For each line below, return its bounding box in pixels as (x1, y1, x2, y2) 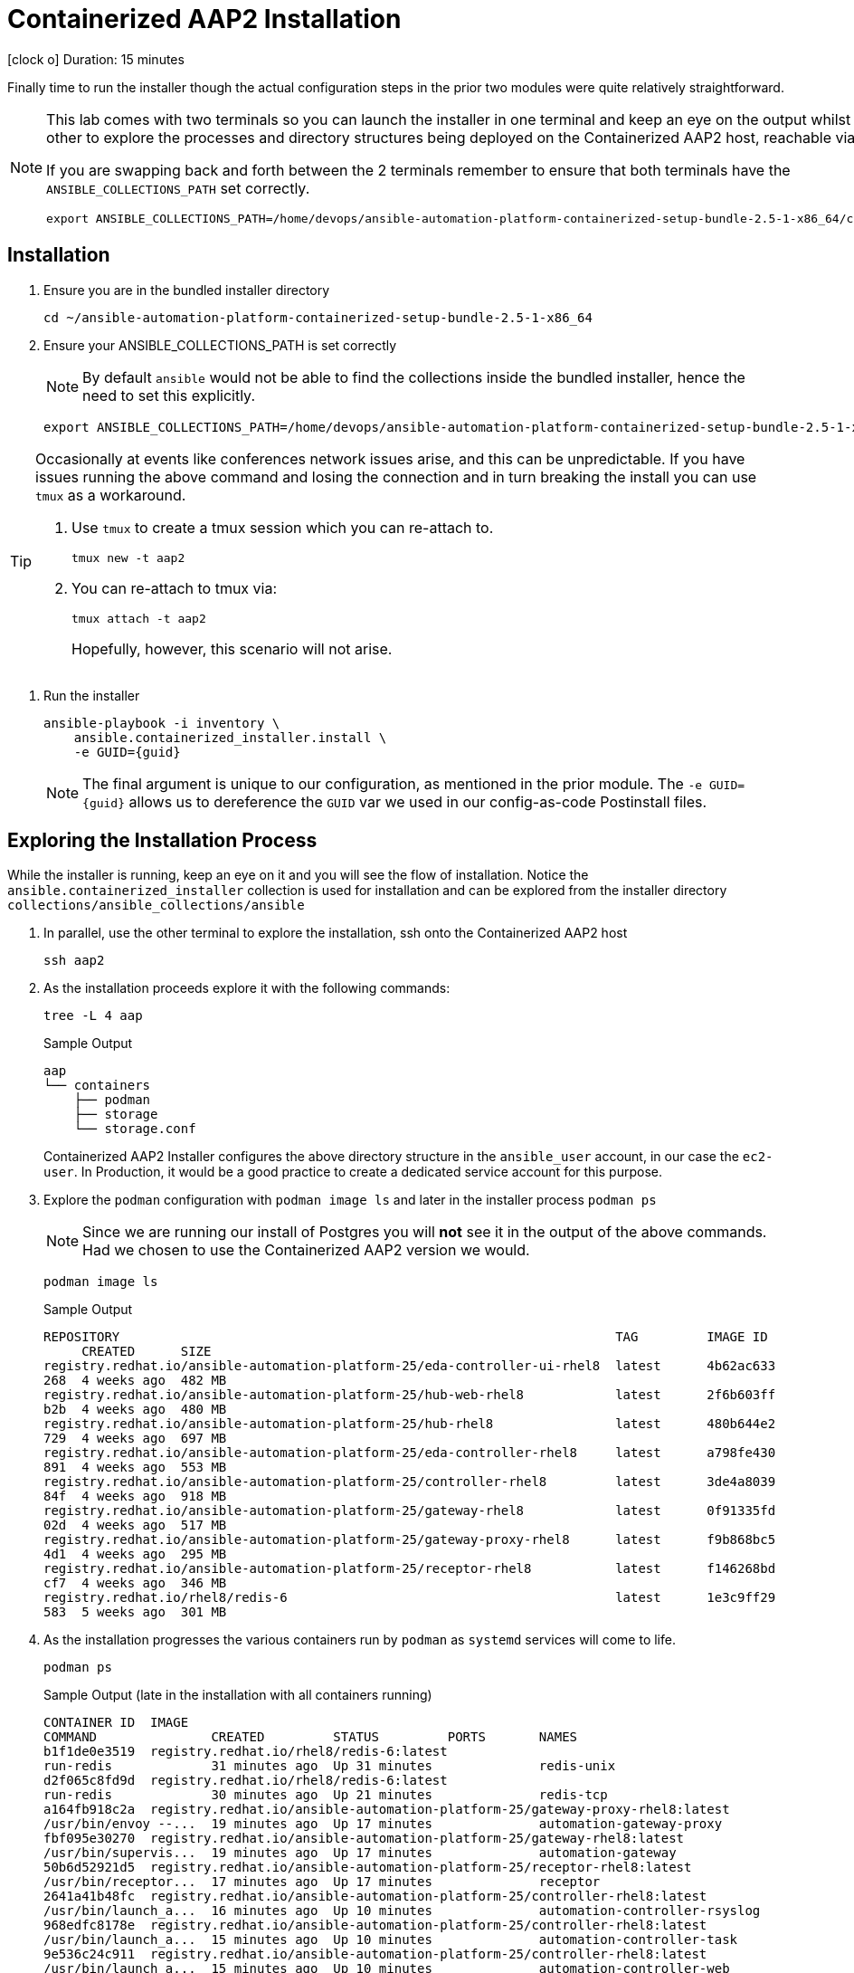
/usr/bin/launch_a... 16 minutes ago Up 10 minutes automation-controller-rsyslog (43, 1903, 761, 1919)
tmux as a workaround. (35, 485, 186, 504)
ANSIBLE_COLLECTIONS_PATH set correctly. (46, 178, 310, 197)
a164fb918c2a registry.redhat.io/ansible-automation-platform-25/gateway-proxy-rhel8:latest (43, 1802, 730, 1817)
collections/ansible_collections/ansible (7, 898, 305, 913)
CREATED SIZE (81, 1344, 212, 1359)
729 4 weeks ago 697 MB (43, 1431, 227, 1446)
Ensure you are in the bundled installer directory (43, 281, 330, 298)
